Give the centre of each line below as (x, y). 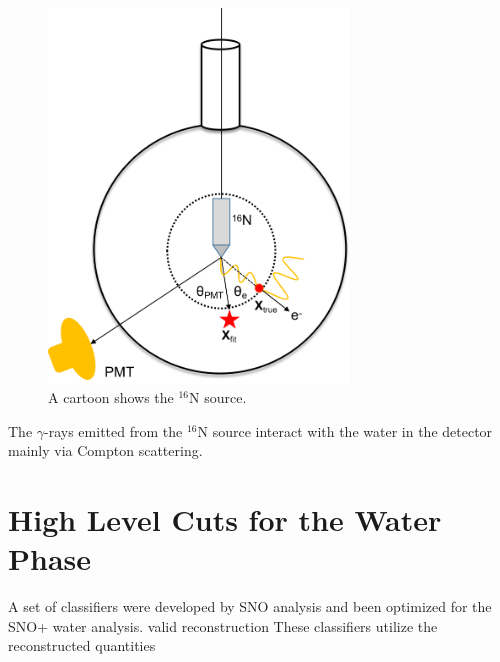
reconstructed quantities (82, 645)
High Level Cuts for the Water (225, 519)
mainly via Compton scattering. (105, 450)
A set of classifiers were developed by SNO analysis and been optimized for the (250, 606)
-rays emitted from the (113, 430)
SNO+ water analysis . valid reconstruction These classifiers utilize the (223, 625)
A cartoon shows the (111, 397)
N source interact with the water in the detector (345, 430)
